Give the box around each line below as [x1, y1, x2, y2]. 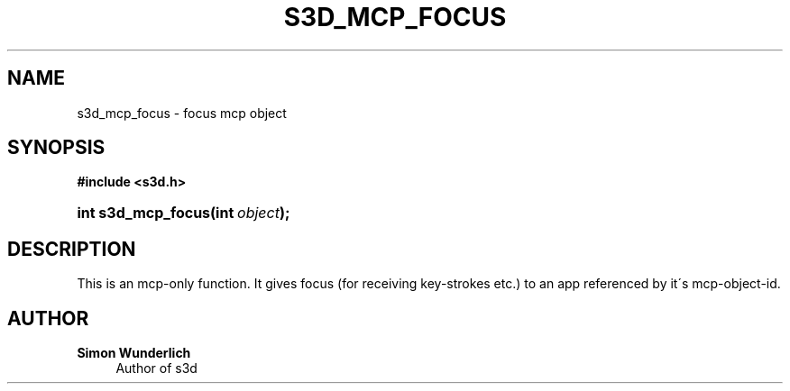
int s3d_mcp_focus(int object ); [77, 204, 290, 223]
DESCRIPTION [7, 237, 136, 260]
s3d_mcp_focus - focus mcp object [77, 105, 287, 121]
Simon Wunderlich [77, 345, 191, 361]
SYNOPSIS [7, 136, 106, 159]
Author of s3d [115, 360, 197, 377]
